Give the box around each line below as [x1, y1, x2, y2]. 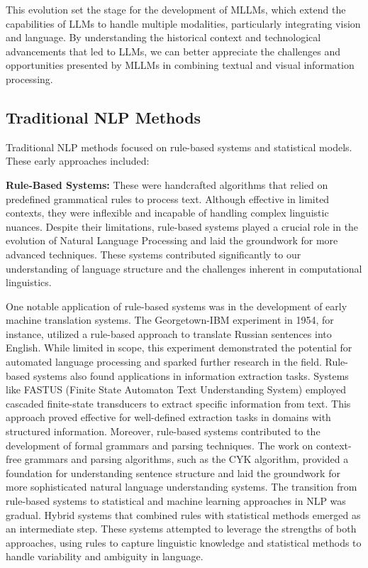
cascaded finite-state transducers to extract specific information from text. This [6, 395, 351, 410]
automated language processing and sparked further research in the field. [6, 354, 322, 369]
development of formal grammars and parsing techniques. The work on [6, 437, 313, 452]
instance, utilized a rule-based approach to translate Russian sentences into [6, 326, 332, 341]
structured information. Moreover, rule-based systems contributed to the [6, 424, 320, 439]
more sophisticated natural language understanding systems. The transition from [6, 479, 357, 494]
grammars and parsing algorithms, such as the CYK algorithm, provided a [24, 452, 349, 466]
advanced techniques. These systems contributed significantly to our [6, 246, 301, 261]
